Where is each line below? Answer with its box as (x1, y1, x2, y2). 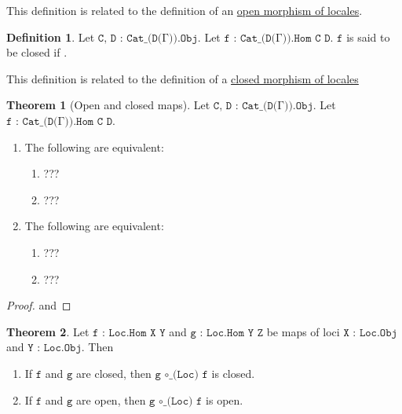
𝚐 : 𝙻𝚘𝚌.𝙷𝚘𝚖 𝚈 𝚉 (190, 327, 264, 339)
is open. (206, 391, 243, 408)
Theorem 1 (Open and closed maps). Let (6, 97, 210, 113)
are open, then (76, 391, 146, 408)
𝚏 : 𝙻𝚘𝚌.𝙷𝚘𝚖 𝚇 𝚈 (93, 327, 166, 339)
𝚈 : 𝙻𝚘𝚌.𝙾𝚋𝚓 (27, 343, 82, 354)
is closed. (211, 365, 255, 381)
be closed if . (6, 44, 68, 60)
